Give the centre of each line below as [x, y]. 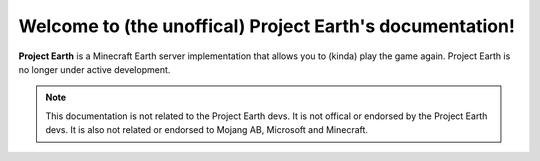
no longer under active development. [94, 69]
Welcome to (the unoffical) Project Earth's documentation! [266, 26]
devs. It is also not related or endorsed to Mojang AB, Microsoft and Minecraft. [207, 130]
